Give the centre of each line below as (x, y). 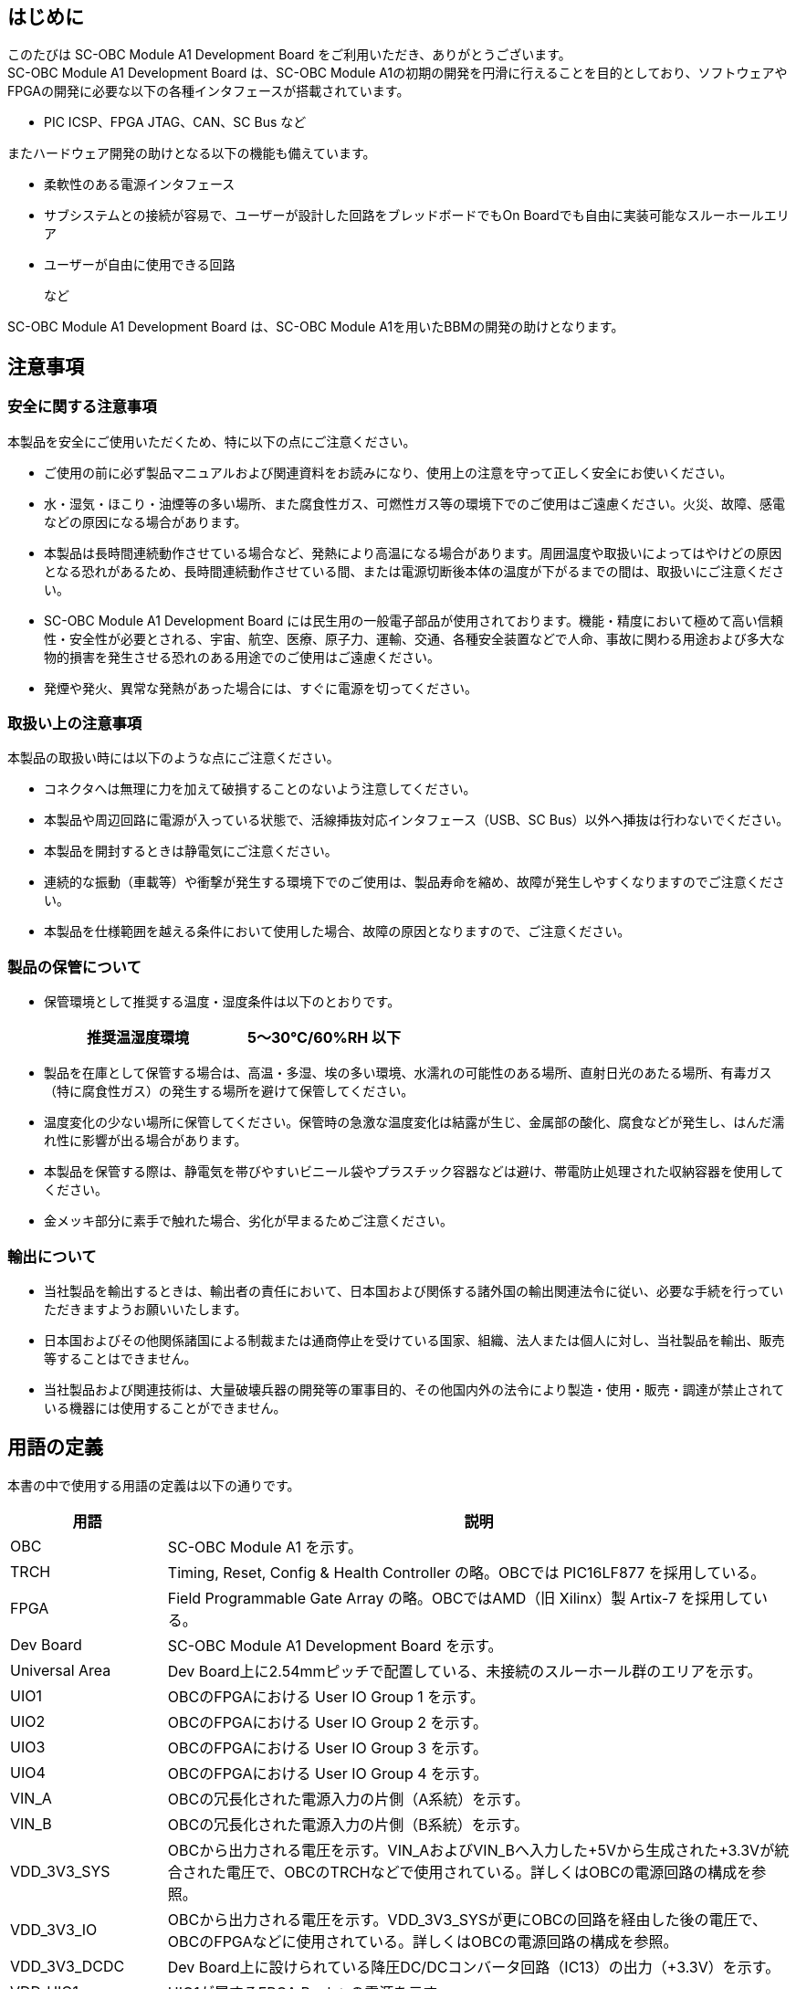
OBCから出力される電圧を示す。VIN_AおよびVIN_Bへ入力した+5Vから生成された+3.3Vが (471, 1850)
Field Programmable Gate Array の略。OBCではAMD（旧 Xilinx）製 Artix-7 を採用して (460, 1598)
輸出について (52, 1256)
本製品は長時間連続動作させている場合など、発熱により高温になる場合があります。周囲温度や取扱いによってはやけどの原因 (413, 552)
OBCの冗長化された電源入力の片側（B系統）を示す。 (348, 1824)
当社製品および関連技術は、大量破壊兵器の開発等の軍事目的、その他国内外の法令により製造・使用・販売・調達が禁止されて (414, 1389)
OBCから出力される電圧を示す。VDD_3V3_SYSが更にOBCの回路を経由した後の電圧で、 (467, 1919)
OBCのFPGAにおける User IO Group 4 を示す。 (328, 1773)
